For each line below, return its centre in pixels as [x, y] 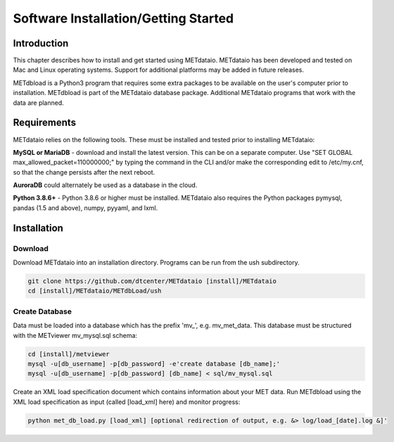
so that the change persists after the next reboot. [84, 172]
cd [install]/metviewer [69, 354]
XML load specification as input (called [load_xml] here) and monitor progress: [127, 402]
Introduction [41, 43]
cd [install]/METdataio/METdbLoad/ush [95, 291]
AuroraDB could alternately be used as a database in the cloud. [105, 185]
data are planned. [39, 103]
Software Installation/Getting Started [123, 18]
